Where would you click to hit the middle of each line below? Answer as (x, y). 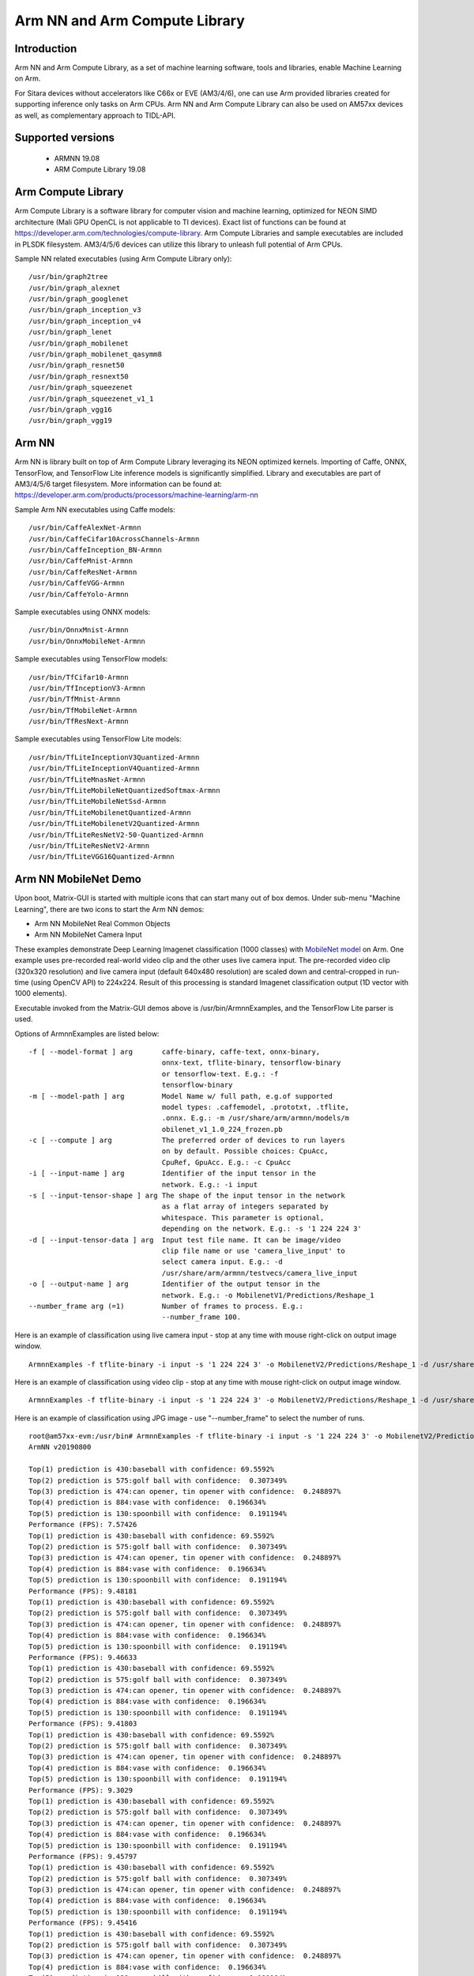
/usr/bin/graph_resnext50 (79, 376)
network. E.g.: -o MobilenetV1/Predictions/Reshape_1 (268, 1295)
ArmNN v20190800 (60, 1447)
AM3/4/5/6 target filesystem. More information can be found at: (118, 484)
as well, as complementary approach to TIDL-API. (95, 115)
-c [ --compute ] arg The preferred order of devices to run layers (187, 1141)
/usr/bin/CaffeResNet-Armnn (83, 572)
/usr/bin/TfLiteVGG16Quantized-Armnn (102, 857)
